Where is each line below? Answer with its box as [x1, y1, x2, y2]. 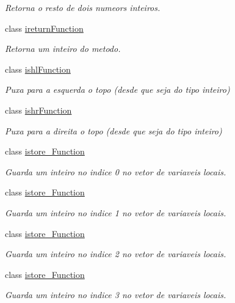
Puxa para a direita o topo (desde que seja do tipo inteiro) [5, 124, 222, 137]
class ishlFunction [5, 62, 71, 75]
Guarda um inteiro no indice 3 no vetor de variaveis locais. [5, 288, 226, 301]
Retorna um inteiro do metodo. [5, 42, 121, 55]
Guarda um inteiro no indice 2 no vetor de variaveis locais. [5, 247, 226, 260]
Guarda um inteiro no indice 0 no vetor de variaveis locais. [5, 165, 226, 178]
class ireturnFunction [5, 21, 84, 34]
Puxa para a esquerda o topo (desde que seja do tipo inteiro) [5, 83, 230, 96]
